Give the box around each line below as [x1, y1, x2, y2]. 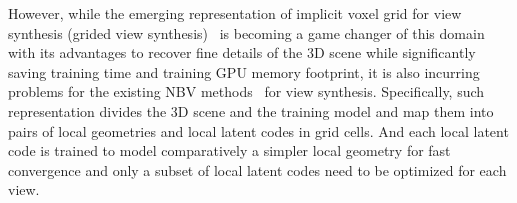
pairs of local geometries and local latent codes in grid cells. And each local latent [8, 120, 509, 141]
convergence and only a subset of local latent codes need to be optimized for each [8, 159, 507, 180]
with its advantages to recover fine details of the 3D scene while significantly [8, 42, 476, 63]
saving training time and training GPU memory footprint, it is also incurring [8, 61, 480, 82]
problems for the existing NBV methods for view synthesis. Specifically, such [8, 81, 485, 102]
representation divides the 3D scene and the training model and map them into [8, 100, 494, 121]
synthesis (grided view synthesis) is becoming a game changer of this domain [8, 22, 485, 43]
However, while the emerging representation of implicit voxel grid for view [8, 3, 462, 23]
